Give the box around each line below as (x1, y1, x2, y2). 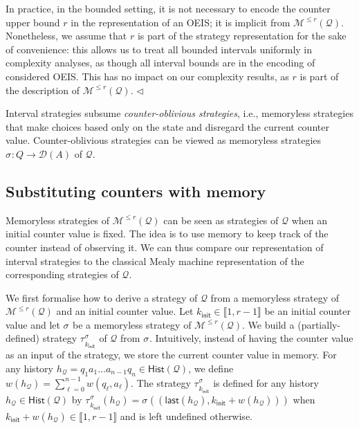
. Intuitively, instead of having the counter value (149, 331, 353, 345)
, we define (188, 360, 234, 375)
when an (291, 212, 328, 227)
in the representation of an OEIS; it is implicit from (71, 15, 291, 29)
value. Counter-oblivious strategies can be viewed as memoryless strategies (6, 133, 322, 147)
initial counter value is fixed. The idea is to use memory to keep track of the (6, 226, 329, 241)
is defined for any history (213, 375, 319, 390)
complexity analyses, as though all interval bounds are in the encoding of (6, 55, 315, 70)
